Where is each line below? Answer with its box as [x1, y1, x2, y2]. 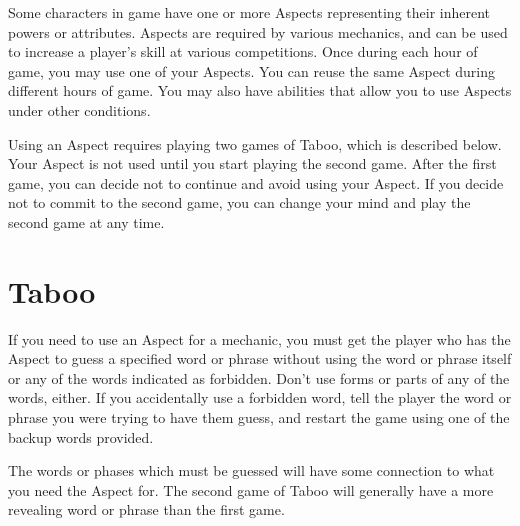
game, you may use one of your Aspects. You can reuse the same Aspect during [8, 60, 496, 81]
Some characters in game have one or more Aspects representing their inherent [8, 2, 491, 22]
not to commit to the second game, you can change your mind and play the [8, 192, 471, 213]
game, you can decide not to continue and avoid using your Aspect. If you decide [8, 172, 504, 193]
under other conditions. [8, 99, 151, 120]
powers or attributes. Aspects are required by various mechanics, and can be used [8, 21, 508, 42]
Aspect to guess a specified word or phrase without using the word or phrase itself [8, 348, 512, 369]
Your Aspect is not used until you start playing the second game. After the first [8, 153, 497, 174]
